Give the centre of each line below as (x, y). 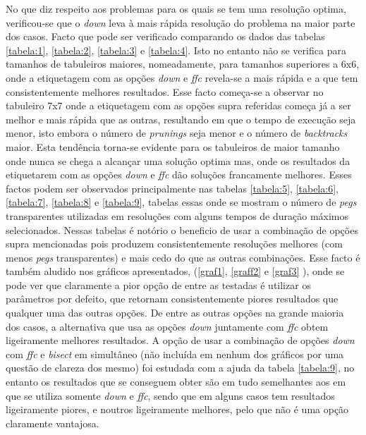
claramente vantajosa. (53, 423)
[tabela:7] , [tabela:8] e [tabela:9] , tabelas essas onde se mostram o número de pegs (181, 202)
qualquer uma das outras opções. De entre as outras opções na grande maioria (175, 313)
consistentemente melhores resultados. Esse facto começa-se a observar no (165, 91)
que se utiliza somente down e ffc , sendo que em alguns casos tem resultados (170, 395)
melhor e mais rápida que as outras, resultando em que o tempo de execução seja (181, 119)
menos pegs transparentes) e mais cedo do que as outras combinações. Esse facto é (183, 257)
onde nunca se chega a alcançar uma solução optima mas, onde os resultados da (178, 160)
